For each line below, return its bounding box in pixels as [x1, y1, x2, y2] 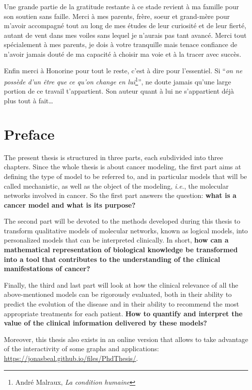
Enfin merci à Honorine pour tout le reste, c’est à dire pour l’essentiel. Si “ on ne [4, 65, 243, 75]
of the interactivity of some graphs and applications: [4, 343, 159, 354]
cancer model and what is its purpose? [4, 199, 136, 210]
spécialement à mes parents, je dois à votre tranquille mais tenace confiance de [4, 39, 237, 49]
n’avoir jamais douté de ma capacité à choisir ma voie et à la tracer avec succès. [4, 49, 241, 59]
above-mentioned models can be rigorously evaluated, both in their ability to [4, 289, 232, 299]
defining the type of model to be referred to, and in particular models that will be [4, 171, 247, 181]
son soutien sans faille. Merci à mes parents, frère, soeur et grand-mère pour [4, 11, 230, 21]
